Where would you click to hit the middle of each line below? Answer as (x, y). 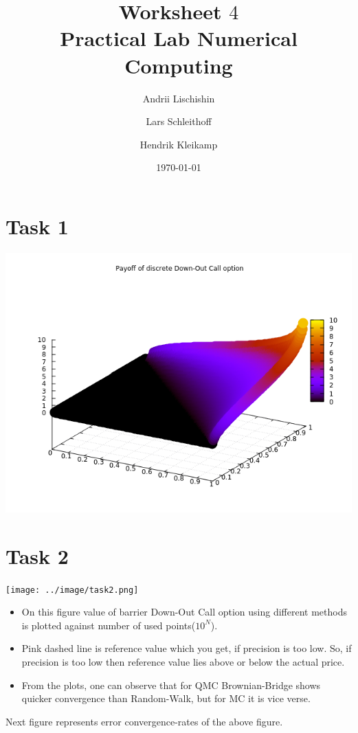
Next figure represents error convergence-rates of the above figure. (144, 721)
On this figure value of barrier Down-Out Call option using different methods (184, 612)
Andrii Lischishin (179, 98)
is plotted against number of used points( (109, 625)
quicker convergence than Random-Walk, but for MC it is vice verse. (166, 698)
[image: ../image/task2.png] (72, 590)
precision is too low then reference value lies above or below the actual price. (183, 661)
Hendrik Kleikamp (179, 144)
